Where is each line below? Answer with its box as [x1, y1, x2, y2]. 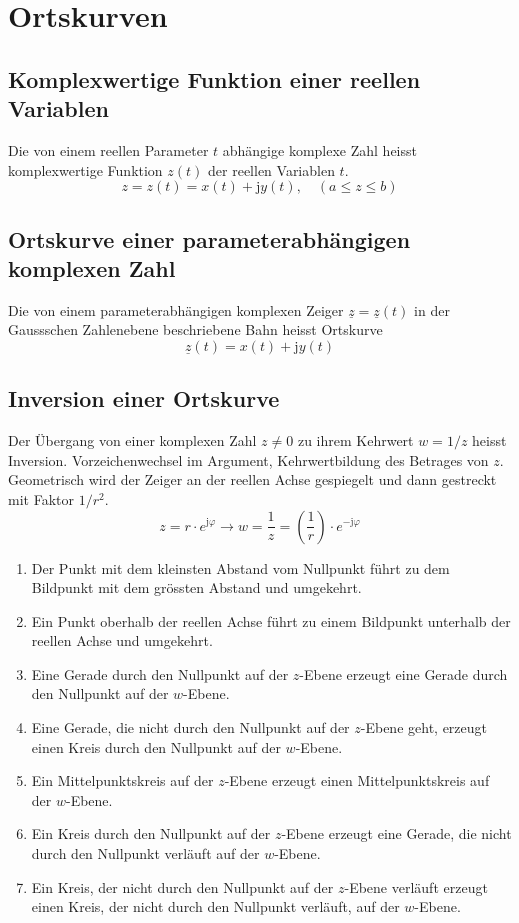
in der [414, 299, 450, 320]
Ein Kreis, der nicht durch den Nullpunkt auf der [31, 876, 334, 897]
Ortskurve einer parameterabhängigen [8, 223, 411, 254]
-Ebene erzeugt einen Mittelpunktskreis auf [224, 770, 490, 791]
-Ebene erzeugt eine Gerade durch [299, 663, 508, 684]
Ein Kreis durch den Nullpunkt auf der [31, 823, 271, 844]
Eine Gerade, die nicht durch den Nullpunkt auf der [31, 717, 350, 738]
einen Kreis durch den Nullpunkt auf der [31, 736, 281, 757]
